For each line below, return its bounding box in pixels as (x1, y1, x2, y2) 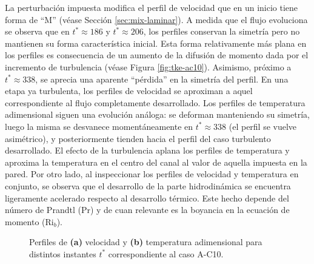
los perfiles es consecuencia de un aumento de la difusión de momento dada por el (5, 49, 309, 61)
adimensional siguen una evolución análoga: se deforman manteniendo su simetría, (5, 108, 310, 121)
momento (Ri (5, 215, 54, 228)
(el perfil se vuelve (229, 120, 297, 132)
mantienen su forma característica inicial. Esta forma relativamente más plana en (5, 36, 307, 49)
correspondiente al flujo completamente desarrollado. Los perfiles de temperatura (5, 96, 306, 109)
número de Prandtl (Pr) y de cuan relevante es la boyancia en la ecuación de (5, 203, 290, 216)
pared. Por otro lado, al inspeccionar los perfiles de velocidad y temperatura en (5, 168, 299, 180)
